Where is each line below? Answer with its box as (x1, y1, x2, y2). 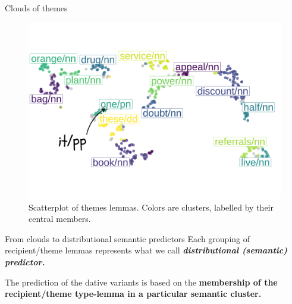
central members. (29, 212, 91, 225)
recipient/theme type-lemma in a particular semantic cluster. (5, 287, 262, 300)
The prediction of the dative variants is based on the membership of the (5, 275, 278, 288)
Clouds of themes (5, 2, 68, 14)
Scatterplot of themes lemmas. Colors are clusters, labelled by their (29, 200, 274, 213)
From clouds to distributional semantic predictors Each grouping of (5, 232, 250, 245)
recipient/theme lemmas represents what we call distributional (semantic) (5, 244, 287, 256)
